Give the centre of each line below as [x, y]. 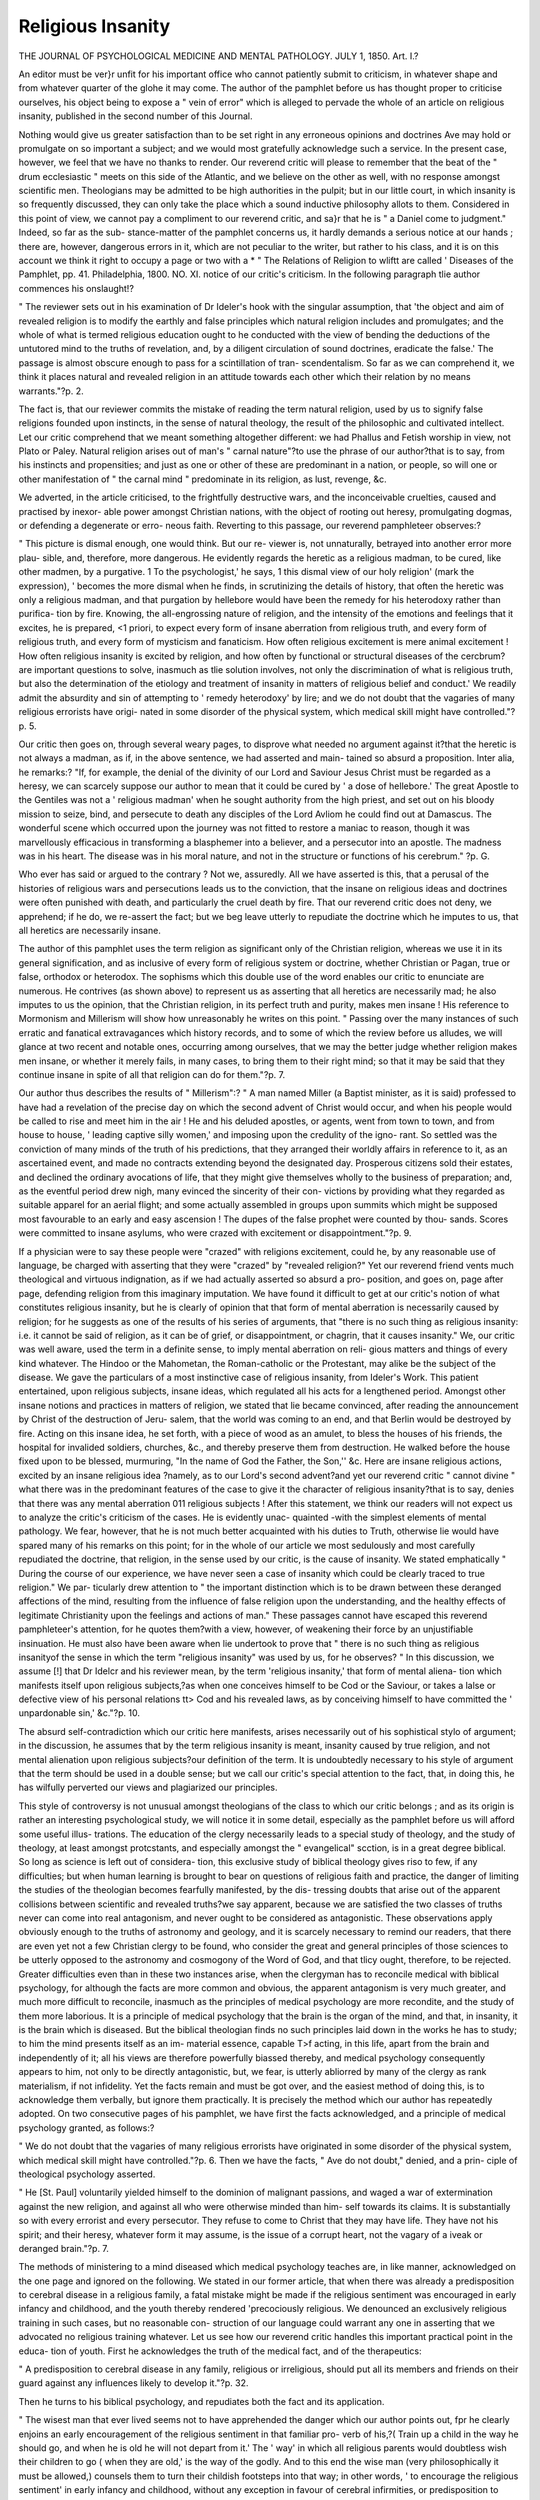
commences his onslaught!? [76, 288]
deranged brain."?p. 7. [64, 2248]
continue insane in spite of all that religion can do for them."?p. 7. [152, 1074]
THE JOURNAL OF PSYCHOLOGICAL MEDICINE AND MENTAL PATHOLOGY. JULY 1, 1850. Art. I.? [218, 56]
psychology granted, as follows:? [86, 2127]
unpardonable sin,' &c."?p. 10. [79, 1713]
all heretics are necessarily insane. [90, 930]
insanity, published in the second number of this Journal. [136, 116]
